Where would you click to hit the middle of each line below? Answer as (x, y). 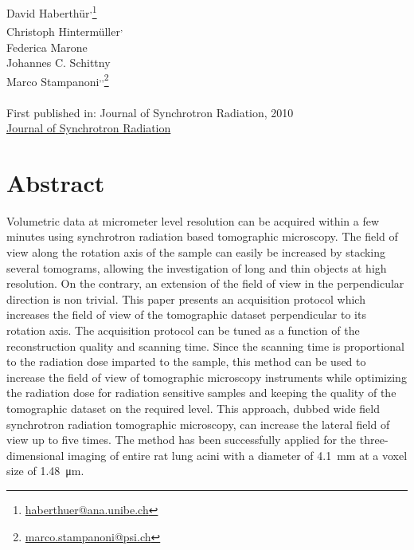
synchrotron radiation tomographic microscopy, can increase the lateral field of (198, 424)
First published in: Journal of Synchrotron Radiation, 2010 (150, 112)
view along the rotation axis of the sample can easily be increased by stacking (196, 252)
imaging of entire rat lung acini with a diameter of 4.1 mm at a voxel (238, 455)
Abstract (56, 182)
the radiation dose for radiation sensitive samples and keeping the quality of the (201, 393)
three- (374, 440)
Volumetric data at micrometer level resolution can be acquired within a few (193, 220)
